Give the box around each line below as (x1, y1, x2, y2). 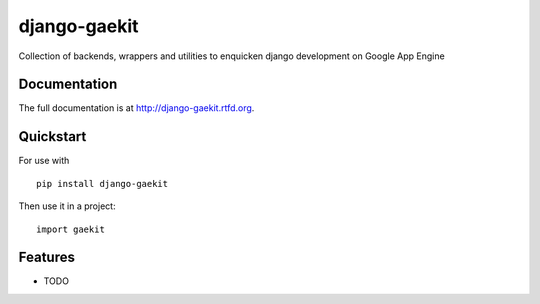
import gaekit (36, 223, 105, 235)
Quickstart (18, 128, 87, 145)
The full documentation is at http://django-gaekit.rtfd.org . (18, 102, 255, 114)
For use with (18, 155, 70, 167)
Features (18, 249, 75, 266)
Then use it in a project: (18, 200, 116, 212)
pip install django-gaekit (36, 178, 169, 189)
